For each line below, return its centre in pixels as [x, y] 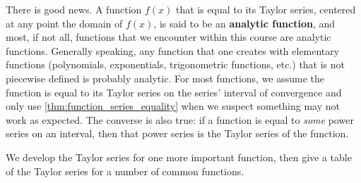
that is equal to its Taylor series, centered [266, 9]
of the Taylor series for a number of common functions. [125, 171]
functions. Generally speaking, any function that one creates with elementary [173, 50]
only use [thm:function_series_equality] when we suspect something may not [173, 106]
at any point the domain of [64, 23]
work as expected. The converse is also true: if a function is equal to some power [180, 119]
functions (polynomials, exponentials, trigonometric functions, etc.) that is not [176, 64]
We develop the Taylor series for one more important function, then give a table [179, 157]
